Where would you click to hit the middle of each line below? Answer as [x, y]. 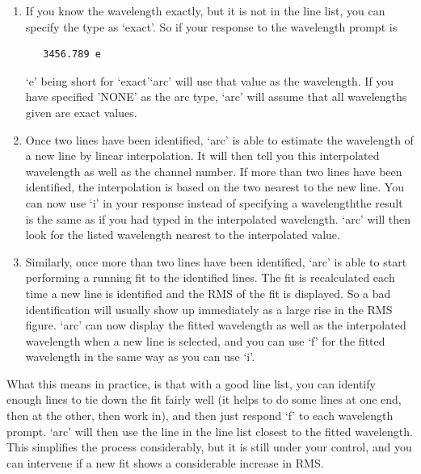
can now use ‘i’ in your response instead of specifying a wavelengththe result [214, 202]
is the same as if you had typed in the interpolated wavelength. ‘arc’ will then [218, 218]
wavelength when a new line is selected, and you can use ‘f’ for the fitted [205, 340]
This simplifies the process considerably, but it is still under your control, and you [209, 447]
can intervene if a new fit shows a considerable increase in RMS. [165, 462]
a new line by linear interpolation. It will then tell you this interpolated [202, 155]
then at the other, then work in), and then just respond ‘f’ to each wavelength [200, 415]
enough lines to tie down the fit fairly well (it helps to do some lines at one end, [204, 399]
